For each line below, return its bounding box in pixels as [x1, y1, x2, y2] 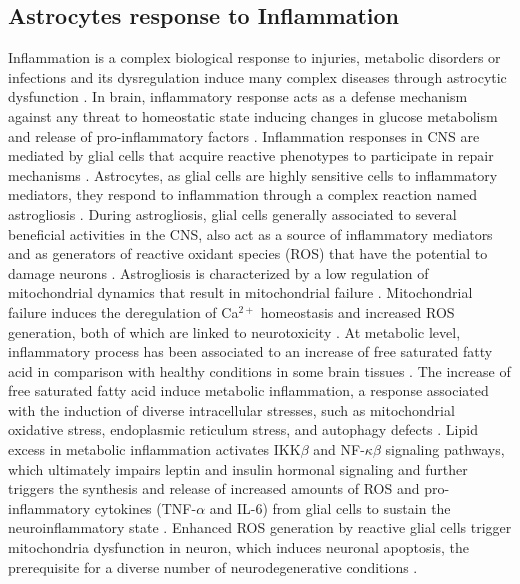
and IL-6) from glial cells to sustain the [209, 497, 451, 518]
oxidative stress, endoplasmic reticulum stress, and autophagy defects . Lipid [8, 419, 478, 440]
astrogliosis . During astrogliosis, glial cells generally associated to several [8, 203, 457, 224]
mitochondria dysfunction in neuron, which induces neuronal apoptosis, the [8, 537, 469, 558]
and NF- [313, 439, 365, 460]
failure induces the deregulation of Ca [8, 301, 239, 322]
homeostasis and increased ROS [260, 301, 455, 322]
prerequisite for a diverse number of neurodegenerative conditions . [8, 556, 418, 577]
